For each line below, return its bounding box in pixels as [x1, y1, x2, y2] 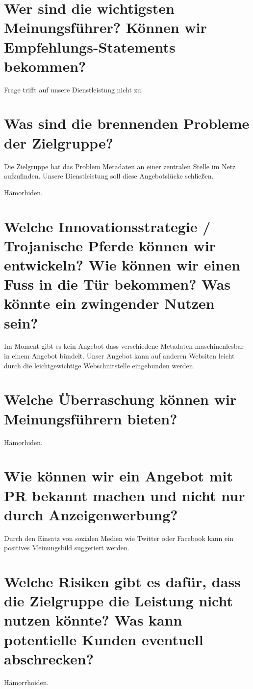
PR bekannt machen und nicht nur [4, 485, 245, 505]
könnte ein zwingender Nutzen [4, 293, 215, 313]
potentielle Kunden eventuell [4, 629, 203, 649]
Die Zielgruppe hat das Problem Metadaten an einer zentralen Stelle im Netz [4, 161, 236, 171]
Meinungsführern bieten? [4, 408, 177, 428]
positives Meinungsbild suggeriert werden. [4, 542, 129, 553]
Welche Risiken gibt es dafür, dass [4, 571, 241, 591]
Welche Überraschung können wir [4, 389, 237, 409]
